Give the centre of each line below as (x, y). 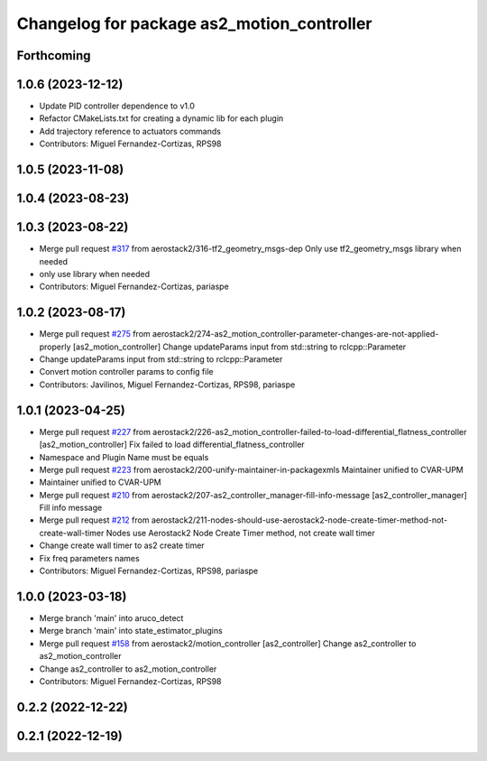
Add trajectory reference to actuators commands (130, 131)
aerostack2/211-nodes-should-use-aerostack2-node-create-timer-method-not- (299, 520)
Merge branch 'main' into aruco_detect (111, 617)
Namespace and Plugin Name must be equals (124, 457)
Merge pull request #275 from (95, 334)
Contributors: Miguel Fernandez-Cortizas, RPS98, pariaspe (149, 571)
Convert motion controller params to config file (126, 372)
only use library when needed (95, 274)
